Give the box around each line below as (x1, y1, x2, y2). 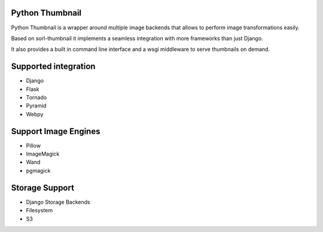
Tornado (26, 93, 47, 101)
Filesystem (26, 207, 53, 214)
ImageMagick (26, 150, 60, 158)
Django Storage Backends (26, 198, 90, 206)
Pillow (26, 142, 41, 149)
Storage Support (11, 182, 75, 193)
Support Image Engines (11, 126, 100, 136)
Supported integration (11, 62, 96, 72)
